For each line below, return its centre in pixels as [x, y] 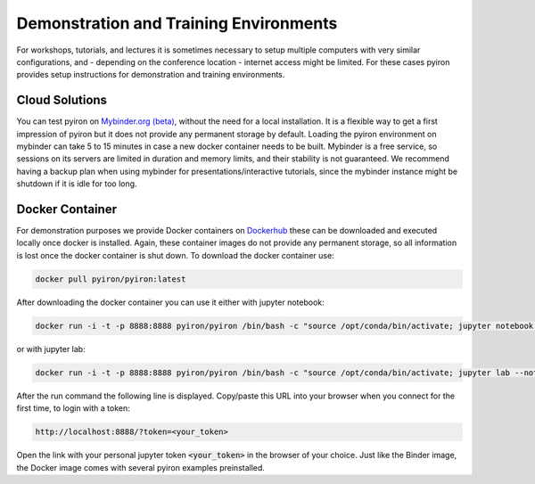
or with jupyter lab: [51, 349]
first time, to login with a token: [73, 408]
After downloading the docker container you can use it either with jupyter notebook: [170, 302]
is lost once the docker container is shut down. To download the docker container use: [175, 255]
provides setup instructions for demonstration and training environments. [151, 75]
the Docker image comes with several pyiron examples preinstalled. [140, 467]
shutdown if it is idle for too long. [77, 184]
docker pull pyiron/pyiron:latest [111, 279]
